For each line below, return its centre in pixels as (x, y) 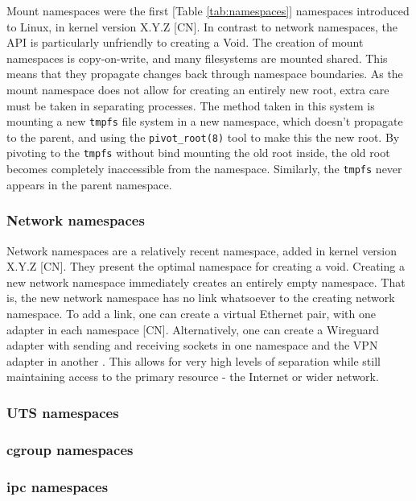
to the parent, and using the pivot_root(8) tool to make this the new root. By (203, 137)
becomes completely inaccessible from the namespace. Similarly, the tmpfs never (204, 169)
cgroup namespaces (70, 449)
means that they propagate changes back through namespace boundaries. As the (205, 74)
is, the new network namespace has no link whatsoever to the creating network (201, 298)
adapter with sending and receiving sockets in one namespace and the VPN (192, 345)
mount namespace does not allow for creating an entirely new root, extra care (198, 89)
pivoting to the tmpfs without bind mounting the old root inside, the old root (198, 153)
